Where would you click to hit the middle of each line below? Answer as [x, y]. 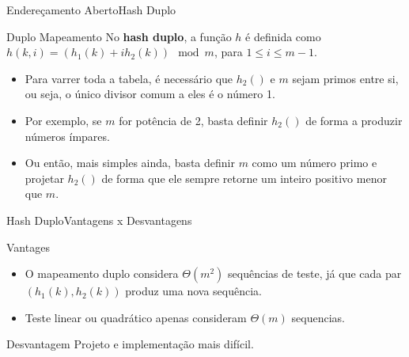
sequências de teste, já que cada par [315, 273]
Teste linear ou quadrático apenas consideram [136, 317]
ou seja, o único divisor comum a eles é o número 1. [150, 94]
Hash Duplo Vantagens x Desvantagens [99, 220]
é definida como [283, 36]
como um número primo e [314, 163]
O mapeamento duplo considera [102, 273]
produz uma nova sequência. [194, 291]
